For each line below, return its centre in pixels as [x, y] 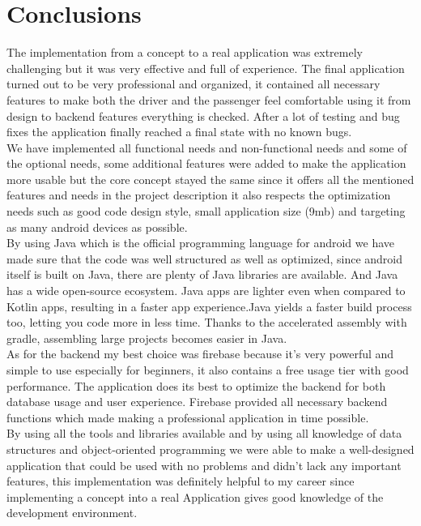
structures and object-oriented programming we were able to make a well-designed [210, 449]
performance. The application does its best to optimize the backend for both [196, 385]
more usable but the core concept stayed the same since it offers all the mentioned [210, 179]
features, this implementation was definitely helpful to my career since [181, 481]
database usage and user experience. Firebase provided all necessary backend [197, 402]
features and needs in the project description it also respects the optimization [199, 195]
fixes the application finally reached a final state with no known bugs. [179, 132]
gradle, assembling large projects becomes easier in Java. [147, 338]
